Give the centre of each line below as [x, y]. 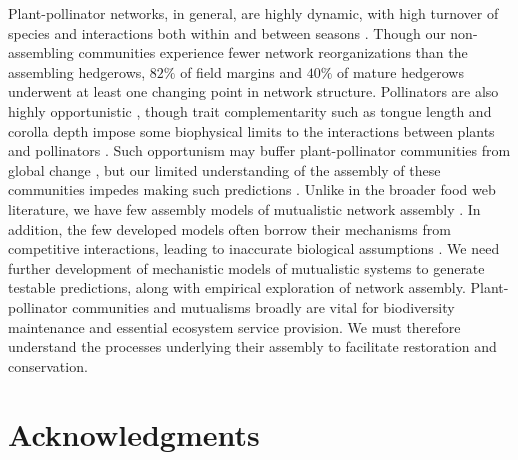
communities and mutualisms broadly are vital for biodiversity [263, 306]
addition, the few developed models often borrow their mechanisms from [229, 228]
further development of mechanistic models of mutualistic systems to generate [246, 267]
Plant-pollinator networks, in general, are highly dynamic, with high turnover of [253, 13]
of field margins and [241, 71]
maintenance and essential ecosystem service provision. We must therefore [234, 326]
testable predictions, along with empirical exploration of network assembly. [237, 287]
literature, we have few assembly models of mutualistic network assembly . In [244, 208]
